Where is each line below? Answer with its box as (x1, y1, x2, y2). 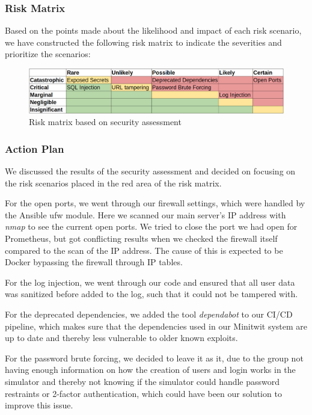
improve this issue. (5, 399, 73, 411)
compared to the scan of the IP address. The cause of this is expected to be (5, 244, 283, 256)
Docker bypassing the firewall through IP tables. (5, 256, 183, 268)
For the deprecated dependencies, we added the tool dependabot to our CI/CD (5, 307, 293, 320)
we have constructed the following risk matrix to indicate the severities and (5, 35, 282, 48)
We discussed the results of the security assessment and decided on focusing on (5, 165, 296, 177)
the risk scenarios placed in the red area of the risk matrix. (5, 176, 222, 189)
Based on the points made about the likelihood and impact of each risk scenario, (5, 24, 302, 37)
